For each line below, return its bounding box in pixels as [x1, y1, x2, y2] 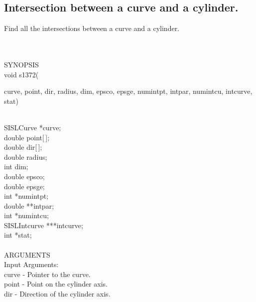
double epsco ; [4, 171, 45, 181]
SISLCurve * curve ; [4, 122, 61, 132]
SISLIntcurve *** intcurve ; [4, 220, 83, 230]
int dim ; [4, 161, 28, 172]
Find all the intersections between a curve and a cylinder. [4, 23, 180, 33]
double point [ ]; [4, 132, 50, 142]
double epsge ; [4, 181, 45, 191]
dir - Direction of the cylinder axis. [4, 289, 111, 299]
